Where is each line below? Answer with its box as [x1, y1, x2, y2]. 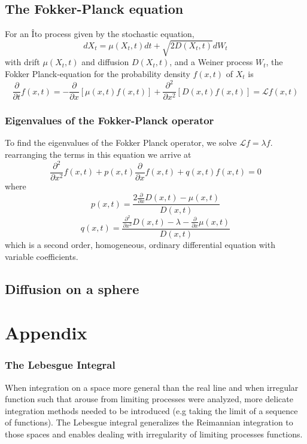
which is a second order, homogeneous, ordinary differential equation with [5, 238, 275, 250]
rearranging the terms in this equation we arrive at [5, 148, 192, 160]
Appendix [5, 320, 87, 345]
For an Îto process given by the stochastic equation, [5, 27, 194, 40]
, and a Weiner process [169, 56, 253, 68]
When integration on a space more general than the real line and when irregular [5, 381, 299, 393]
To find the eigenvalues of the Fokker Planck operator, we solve [5, 136, 237, 149]
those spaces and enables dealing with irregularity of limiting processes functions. [5, 427, 303, 440]
